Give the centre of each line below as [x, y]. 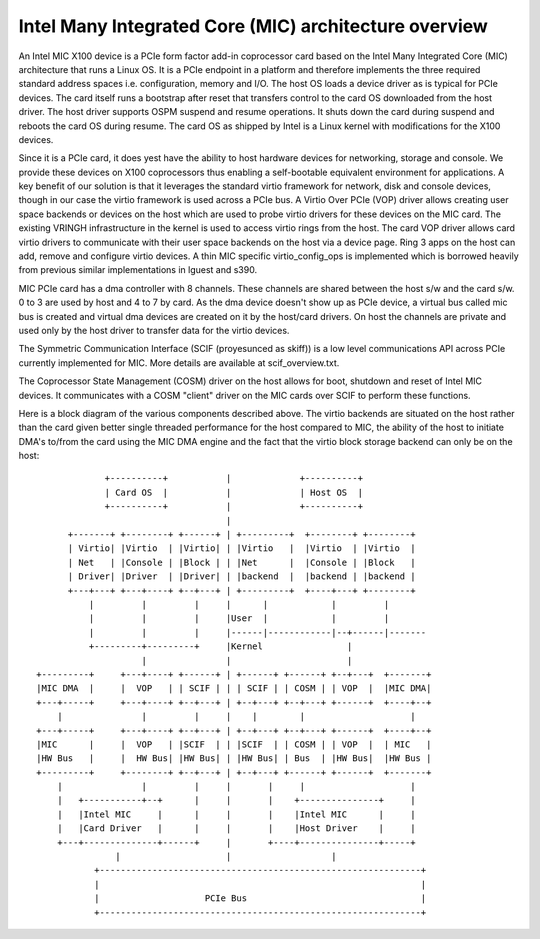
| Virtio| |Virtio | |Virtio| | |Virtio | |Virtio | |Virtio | [241, 548]
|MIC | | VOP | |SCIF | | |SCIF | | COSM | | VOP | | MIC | [234, 744]
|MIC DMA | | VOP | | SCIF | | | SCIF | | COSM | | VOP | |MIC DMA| [234, 688]
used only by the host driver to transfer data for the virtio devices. [154, 330]
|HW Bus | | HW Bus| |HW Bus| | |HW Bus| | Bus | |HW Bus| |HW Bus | [234, 758]
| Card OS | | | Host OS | [234, 492]
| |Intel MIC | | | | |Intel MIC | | [236, 814]
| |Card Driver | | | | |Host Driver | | [236, 828]
